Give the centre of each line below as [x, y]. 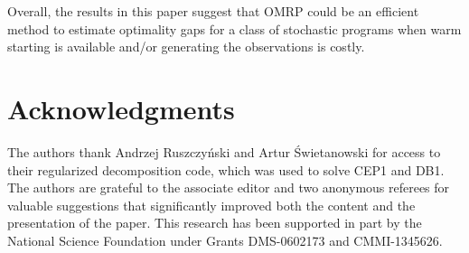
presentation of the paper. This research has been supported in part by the [215, 223]
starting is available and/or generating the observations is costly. [186, 47]
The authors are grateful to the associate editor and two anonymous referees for [229, 187]
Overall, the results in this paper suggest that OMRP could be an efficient [213, 11]
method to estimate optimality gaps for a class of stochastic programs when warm [234, 28]
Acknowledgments [121, 108]
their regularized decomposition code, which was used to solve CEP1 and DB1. [226, 169]
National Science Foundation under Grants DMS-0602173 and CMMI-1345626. [225, 240]
